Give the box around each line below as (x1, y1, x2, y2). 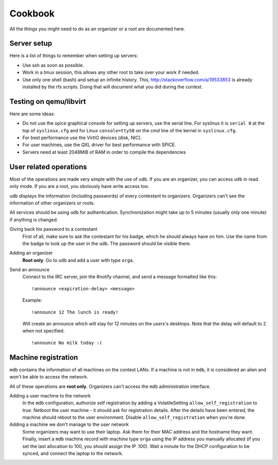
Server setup (9, 39, 53, 48)
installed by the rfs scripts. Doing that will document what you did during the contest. (22, 84, 203, 90)
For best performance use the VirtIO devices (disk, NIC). (22, 134, 142, 141)
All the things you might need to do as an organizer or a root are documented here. (9, 26, 185, 32)
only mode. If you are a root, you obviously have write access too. (9, 183, 149, 190)
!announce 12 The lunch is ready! (31, 309, 118, 315)
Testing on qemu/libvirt (9, 97, 86, 106)
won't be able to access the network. (9, 374, 89, 380)
